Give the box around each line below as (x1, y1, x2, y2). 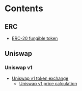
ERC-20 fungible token (11, 35, 58, 41)
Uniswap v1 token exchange (11, 75, 69, 81)
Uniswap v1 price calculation (19, 80, 77, 86)
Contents (4, 3, 44, 14)
